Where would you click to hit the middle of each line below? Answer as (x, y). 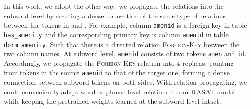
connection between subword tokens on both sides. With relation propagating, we (125, 82)
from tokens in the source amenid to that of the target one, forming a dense (117, 72)
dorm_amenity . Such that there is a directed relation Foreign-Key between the (122, 44)
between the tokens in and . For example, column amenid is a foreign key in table (125, 25)
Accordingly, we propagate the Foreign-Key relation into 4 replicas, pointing (119, 63)
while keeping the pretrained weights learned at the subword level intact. (113, 101)
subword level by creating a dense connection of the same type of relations (115, 15)
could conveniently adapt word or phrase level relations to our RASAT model (120, 91)
